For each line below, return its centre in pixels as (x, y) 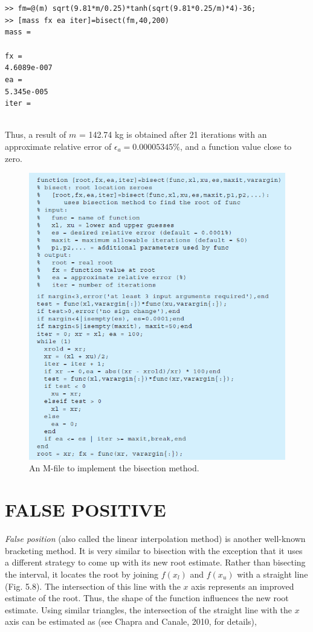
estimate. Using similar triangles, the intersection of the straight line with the (149, 609)
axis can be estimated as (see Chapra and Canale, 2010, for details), (131, 621)
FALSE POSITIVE (86, 510)
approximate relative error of (58, 147)
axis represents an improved (243, 586)
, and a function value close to (236, 147)
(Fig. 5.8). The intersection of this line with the (93, 586)
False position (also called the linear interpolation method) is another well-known (155, 539)
